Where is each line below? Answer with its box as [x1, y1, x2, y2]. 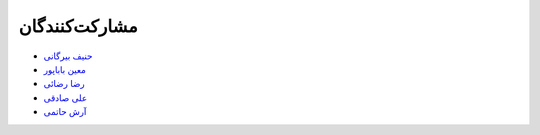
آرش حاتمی [43, 106, 87, 118]
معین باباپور [43, 63, 87, 75]
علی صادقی [43, 91, 88, 104]
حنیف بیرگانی [43, 50, 93, 62]
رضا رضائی [43, 78, 85, 90]
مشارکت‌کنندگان [18, 15, 139, 37]
